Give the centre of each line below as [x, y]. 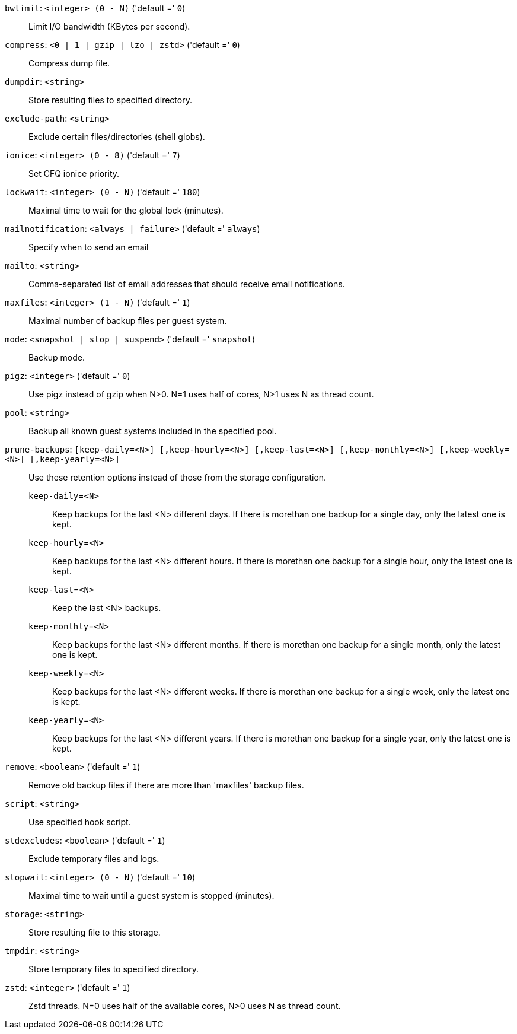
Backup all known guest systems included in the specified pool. [153, 431]
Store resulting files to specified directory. [110, 100]
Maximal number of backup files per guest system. [128, 321]
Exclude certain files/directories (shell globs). [117, 137]
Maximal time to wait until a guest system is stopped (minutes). [151, 895]
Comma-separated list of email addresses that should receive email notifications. [187, 284]
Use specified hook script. [80, 822]
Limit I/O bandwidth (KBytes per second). [109, 26]
